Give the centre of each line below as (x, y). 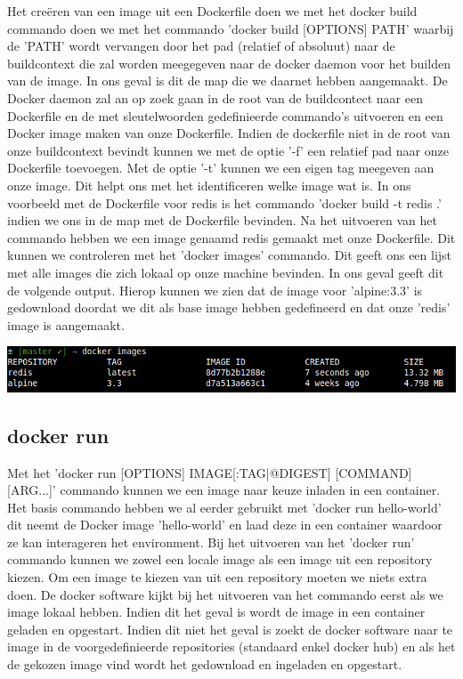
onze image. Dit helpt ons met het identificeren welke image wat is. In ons (209, 185)
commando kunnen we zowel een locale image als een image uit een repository (220, 559)
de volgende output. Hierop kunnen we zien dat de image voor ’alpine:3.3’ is (215, 290)
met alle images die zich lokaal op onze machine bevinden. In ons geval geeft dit (226, 272)
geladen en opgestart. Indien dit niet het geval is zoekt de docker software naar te (230, 629)
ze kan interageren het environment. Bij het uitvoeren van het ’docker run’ (211, 542)
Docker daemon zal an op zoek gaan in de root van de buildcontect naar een (215, 97)
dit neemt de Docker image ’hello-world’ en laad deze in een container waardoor (225, 525)
